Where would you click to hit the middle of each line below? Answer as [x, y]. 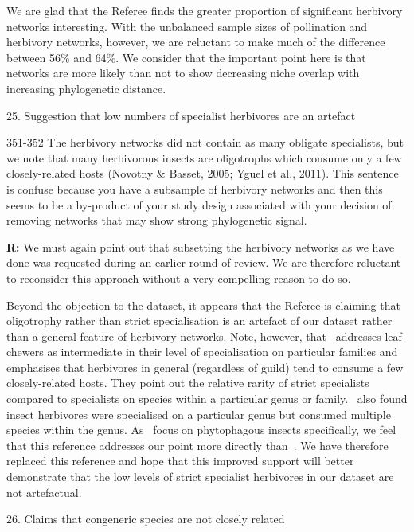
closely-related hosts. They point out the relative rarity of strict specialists [188, 383]
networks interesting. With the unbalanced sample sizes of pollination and [187, 26]
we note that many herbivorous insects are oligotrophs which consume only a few [204, 157]
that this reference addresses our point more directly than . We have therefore [197, 445]
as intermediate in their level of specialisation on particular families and [223, 352]
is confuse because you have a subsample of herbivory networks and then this [195, 188]
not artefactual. [44, 492]
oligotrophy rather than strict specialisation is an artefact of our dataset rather [199, 321]
